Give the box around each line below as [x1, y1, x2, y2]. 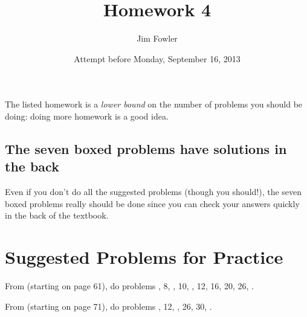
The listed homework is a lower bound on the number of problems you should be [5, 98, 303, 110]
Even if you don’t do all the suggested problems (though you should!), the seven [5, 185, 302, 198]
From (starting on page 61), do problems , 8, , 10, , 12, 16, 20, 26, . [5, 280, 254, 292]
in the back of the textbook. [5, 209, 109, 222]
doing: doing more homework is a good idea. [5, 109, 169, 122]
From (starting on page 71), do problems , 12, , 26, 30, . [5, 299, 212, 312]
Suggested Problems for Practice [5, 245, 283, 269]
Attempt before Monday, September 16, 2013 [74, 52, 241, 65]
